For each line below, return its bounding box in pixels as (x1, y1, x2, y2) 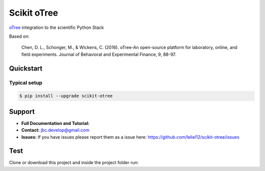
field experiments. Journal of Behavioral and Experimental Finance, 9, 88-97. (21, 51, 177, 57)
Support (9, 107, 35, 116)
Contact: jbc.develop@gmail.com (21, 127, 90, 133)
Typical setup (9, 79, 43, 86)
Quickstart (9, 64, 43, 73)
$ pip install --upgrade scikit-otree (19, 93, 113, 99)
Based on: (9, 33, 29, 39)
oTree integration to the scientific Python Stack (9, 24, 104, 30)
